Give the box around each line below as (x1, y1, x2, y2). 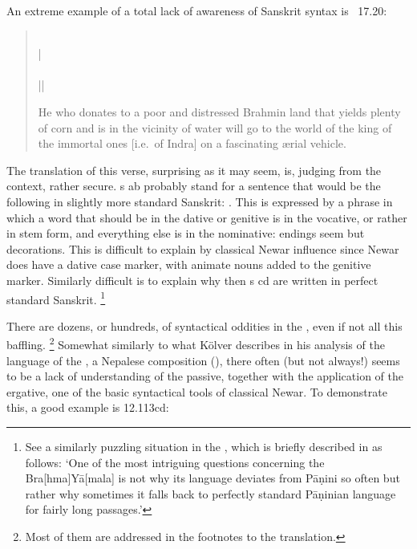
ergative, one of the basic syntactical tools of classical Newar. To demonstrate (6, 383, 387, 400)
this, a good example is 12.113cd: (6, 399, 169, 416)
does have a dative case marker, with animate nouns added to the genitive (6, 256, 371, 273)
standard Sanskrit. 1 (6, 288, 106, 307)
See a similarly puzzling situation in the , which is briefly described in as (25, 437, 383, 454)
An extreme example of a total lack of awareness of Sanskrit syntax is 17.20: (6, 2, 387, 18)
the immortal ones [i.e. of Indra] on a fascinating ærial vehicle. (38, 135, 346, 152)
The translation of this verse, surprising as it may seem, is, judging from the (6, 161, 382, 178)
